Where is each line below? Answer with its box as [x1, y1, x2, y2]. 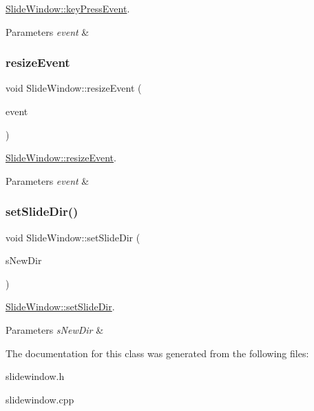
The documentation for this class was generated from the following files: [6, 345, 309, 360]
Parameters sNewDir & [6, 322, 104, 337]
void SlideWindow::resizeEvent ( [6, 81, 142, 95]
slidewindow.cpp [6, 392, 74, 406]
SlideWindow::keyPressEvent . [6, 1, 130, 15]
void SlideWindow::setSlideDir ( [6, 230, 140, 244]
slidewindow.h [6, 369, 65, 383]
